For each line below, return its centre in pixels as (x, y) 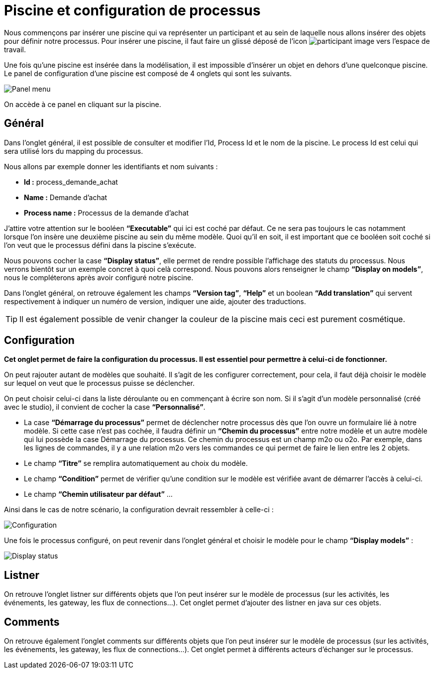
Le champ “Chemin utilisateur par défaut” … (98, 494)
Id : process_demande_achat (71, 182)
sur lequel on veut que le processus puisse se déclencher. (99, 383)
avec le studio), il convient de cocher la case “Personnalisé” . (105, 407)
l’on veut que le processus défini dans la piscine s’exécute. (100, 245)
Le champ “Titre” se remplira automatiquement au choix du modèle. (136, 463)
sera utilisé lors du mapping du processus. (74, 151)
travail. (15, 49)
